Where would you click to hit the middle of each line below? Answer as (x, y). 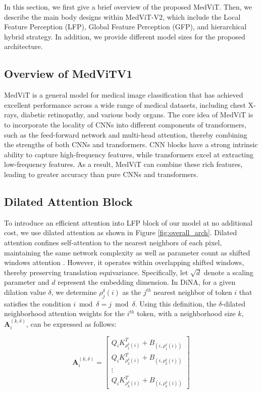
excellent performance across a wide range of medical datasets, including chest (125, 104)
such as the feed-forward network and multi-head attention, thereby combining (126, 134)
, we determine (74, 292)
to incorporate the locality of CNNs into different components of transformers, (125, 124)
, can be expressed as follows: (71, 323)
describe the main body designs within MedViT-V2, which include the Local (122, 16)
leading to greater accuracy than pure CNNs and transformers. (101, 174)
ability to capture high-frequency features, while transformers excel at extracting (129, 154)
